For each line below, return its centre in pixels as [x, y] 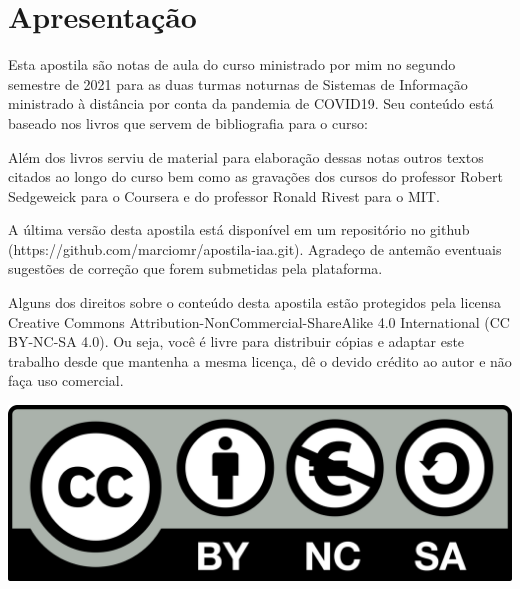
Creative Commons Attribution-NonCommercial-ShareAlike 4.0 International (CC [259, 321]
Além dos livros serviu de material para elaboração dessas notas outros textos [246, 156]
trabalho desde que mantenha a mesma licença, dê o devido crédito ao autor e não [260, 360]
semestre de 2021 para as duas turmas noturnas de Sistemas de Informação [238, 83]
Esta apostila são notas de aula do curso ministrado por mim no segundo [232, 64]
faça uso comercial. [66, 380]
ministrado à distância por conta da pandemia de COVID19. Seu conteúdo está [251, 103]
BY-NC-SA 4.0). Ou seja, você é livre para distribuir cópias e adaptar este [236, 341]
